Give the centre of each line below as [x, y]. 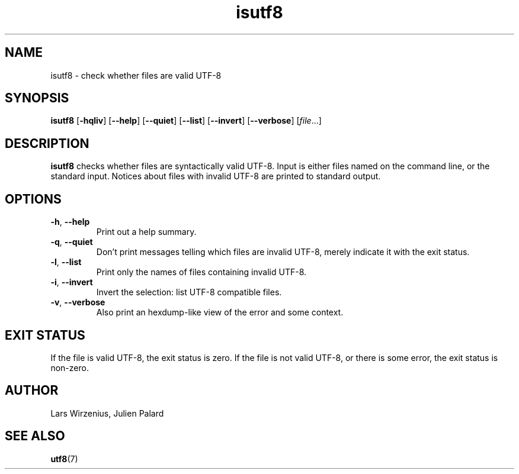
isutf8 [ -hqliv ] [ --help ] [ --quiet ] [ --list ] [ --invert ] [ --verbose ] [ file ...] [186, 121]
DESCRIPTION [47, 143]
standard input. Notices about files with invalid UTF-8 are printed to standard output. [216, 176]
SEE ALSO [35, 436]
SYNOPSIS [37, 98]
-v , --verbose [78, 302]
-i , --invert [72, 282]
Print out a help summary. [146, 232]
